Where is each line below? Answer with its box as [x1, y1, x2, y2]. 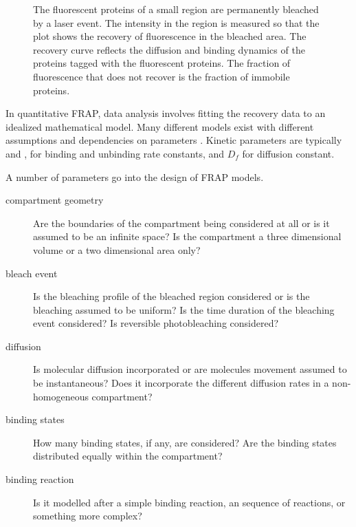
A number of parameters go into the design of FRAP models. [5, 169, 264, 184]
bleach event [5, 266, 58, 280]
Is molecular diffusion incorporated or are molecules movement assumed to [33, 362, 347, 376]
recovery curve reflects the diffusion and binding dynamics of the [33, 42, 305, 56]
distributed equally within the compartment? [33, 449, 223, 463]
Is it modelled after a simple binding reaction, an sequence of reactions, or [33, 495, 346, 509]
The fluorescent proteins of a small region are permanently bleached [33, 2, 319, 16]
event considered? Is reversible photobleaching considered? [33, 316, 279, 330]
